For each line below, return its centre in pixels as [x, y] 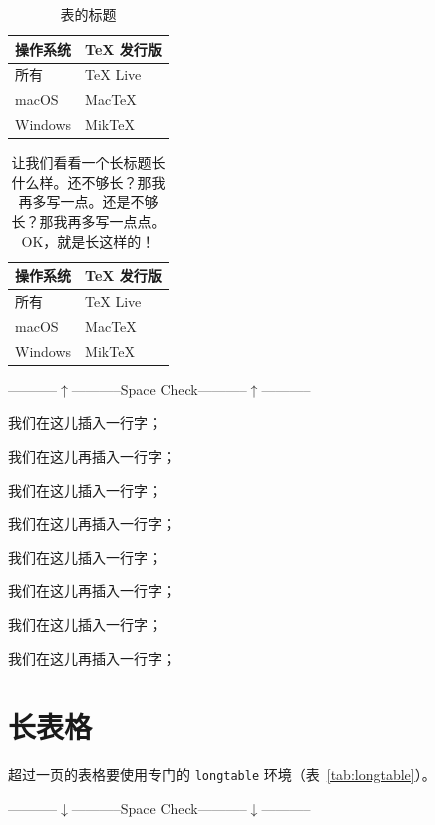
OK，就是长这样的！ [88, 240]
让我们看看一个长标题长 [88, 162]
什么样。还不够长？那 [81, 181]
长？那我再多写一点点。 [88, 221]
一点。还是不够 [109, 201]
